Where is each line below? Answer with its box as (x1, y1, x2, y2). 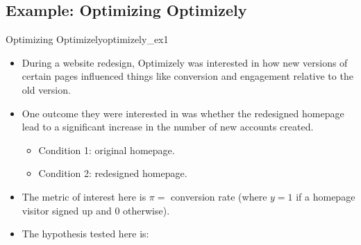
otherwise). (123, 203, 170, 217)
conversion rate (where (171, 189, 267, 203)
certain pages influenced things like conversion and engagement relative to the (22, 69, 353, 83)
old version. (22, 82, 71, 96)
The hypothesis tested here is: (22, 226, 149, 241)
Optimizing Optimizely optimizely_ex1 (6, 32, 169, 47)
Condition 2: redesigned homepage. (38, 166, 187, 180)
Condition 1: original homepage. (38, 142, 175, 157)
